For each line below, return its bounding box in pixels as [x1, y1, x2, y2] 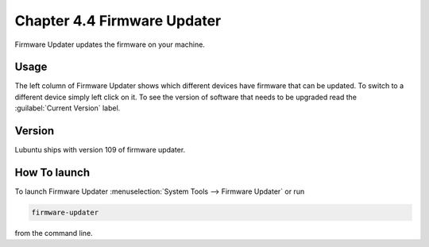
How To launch [14, 165, 91, 179]
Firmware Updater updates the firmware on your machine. [14, 40, 206, 49]
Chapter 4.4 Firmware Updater [14, 12, 222, 29]
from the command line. [14, 229, 93, 238]
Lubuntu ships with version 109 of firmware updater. [14, 145, 186, 155]
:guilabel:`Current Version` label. [14, 103, 121, 113]
